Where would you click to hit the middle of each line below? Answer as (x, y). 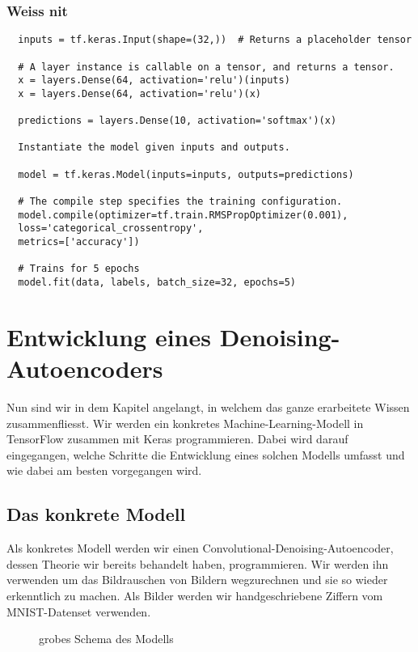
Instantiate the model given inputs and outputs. (154, 148)
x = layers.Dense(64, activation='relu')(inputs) (154, 80)
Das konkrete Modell (96, 514)
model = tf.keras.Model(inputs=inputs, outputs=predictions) (186, 174)
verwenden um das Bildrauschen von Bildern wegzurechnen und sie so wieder (197, 580)
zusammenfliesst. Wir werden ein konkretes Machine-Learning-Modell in (185, 423)
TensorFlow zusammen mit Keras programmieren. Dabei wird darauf (177, 439)
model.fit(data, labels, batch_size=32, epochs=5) (157, 283)
